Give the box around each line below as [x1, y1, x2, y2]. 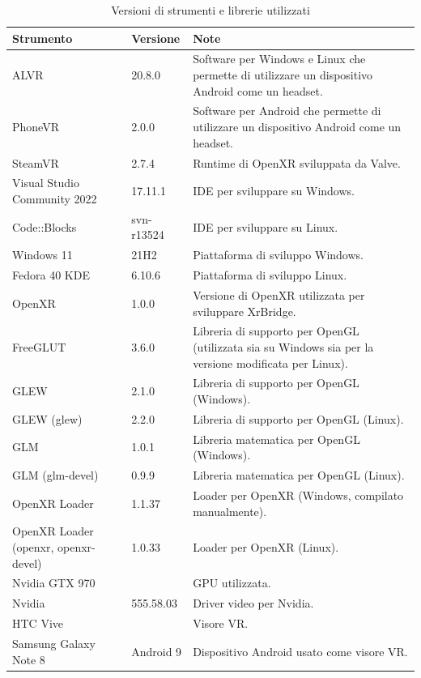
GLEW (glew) [12, 410, 83, 427]
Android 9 [131, 642, 182, 659]
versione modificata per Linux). [193, 354, 348, 371]
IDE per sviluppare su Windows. [193, 182, 355, 199]
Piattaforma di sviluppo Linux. [193, 267, 347, 284]
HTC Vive [12, 615, 63, 632]
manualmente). [193, 502, 267, 519]
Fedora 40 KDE [12, 267, 90, 284]
